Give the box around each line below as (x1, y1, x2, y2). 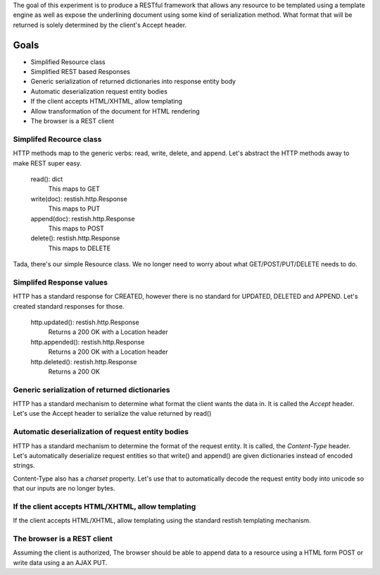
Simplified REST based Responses (30, 68, 130, 76)
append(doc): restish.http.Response (30, 214, 135, 223)
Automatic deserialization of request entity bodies (13, 427, 189, 437)
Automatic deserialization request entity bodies (30, 87, 168, 95)
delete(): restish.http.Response (30, 234, 120, 242)
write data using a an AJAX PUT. (13, 558, 108, 567)
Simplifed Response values (13, 277, 108, 287)
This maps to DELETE (48, 244, 111, 252)
